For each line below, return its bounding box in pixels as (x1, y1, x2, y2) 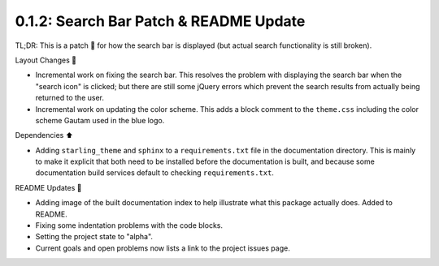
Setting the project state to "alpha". (35, 232, 154, 242)
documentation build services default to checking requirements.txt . (35, 168, 274, 178)
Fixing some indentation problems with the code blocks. (35, 221, 224, 230)
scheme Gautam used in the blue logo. (35, 115, 165, 125)
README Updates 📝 (15, 182, 82, 192)
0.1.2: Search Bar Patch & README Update (15, 12, 306, 30)
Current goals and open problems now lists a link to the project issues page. (35, 243, 290, 253)
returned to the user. (35, 93, 105, 103)
